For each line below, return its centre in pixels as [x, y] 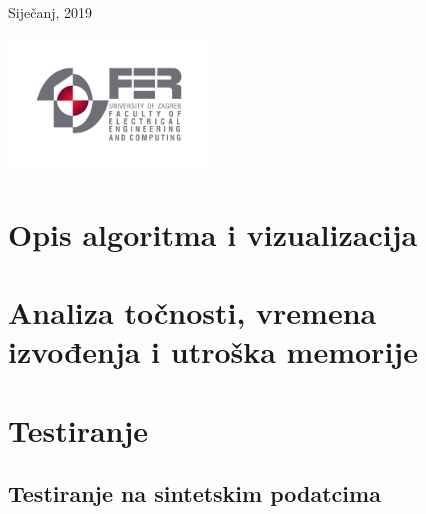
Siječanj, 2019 [50, 12]
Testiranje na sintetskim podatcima [194, 493]
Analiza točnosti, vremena [192, 312]
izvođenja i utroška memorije [213, 351]
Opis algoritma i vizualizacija [213, 233]
